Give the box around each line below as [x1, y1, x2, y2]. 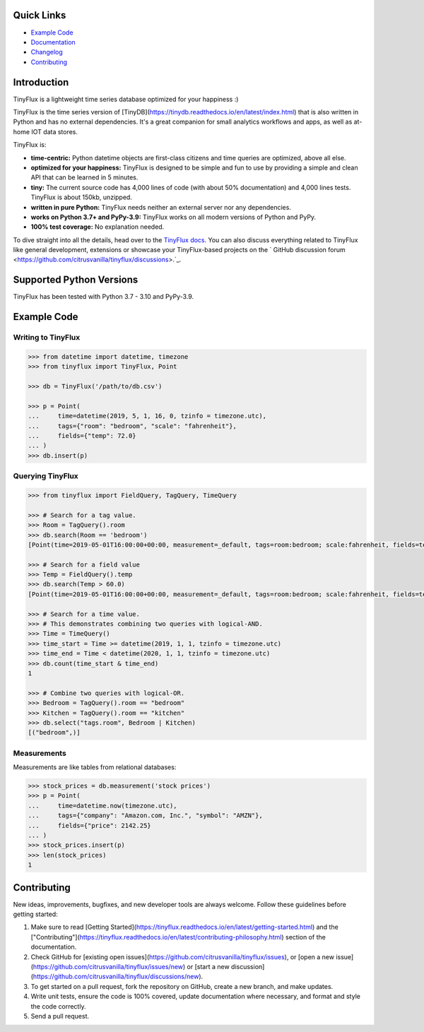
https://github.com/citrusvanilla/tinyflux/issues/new [33, 963, 184, 971]
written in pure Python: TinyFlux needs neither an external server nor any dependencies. [30, 203, 291, 211]
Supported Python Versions [13, 274, 139, 286]
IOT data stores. [31, 127, 78, 136]
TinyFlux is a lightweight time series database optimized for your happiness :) [13, 95, 239, 103]
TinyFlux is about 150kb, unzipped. [30, 193, 132, 201]
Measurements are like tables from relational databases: [13, 763, 177, 771]
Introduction [13, 76, 69, 88]
